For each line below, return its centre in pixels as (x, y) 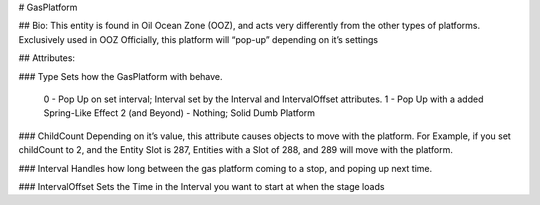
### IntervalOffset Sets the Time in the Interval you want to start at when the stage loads (201, 186)
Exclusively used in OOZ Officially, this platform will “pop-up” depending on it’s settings (198, 39)
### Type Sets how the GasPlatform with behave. (121, 76)
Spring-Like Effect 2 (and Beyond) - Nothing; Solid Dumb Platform (179, 113)
